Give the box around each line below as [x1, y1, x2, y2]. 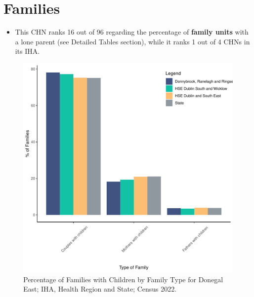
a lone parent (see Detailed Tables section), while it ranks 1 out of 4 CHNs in [15, 36, 250, 46]
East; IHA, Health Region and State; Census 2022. [23, 284, 177, 294]
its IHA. [15, 46, 40, 56]
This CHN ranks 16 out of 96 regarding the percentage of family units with [15, 27, 249, 37]
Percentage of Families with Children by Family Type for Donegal [23, 274, 223, 284]
